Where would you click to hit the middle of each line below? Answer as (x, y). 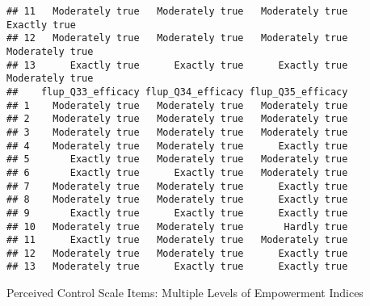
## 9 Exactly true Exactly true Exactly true (177, 213)
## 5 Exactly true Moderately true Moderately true (177, 159)
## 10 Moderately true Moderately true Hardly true (177, 226)
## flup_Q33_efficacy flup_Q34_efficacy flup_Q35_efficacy (177, 92)
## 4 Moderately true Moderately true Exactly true (177, 146)
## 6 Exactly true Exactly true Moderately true (177, 172)
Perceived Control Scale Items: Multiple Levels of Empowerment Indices (185, 293)
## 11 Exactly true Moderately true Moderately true (177, 240)
